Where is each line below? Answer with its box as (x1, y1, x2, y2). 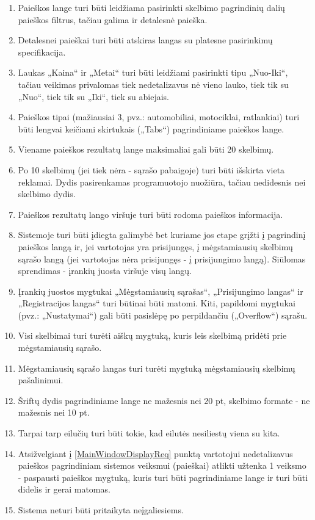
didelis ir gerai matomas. (18, 483, 110, 496)
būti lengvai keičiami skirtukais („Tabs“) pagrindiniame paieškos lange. (18, 122, 284, 135)
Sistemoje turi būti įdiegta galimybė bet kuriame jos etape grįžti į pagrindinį (18, 228, 306, 241)
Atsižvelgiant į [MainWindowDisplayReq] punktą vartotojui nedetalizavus (18, 447, 293, 460)
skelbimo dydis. (18, 187, 76, 200)
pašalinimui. (18, 374, 63, 386)
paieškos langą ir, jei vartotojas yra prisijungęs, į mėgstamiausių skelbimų (18, 240, 293, 253)
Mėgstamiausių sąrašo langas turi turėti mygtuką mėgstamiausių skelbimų (18, 361, 295, 374)
